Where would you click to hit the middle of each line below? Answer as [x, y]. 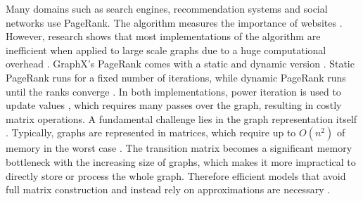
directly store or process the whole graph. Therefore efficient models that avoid [176, 175]
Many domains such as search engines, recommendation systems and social [167, 8]
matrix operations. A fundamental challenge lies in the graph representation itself [181, 118]
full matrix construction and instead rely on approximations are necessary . [168, 189]
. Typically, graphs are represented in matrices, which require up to [151, 132]
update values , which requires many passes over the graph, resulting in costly [174, 105]
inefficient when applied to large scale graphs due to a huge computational [166, 50]
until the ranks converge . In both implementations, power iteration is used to [173, 91]
